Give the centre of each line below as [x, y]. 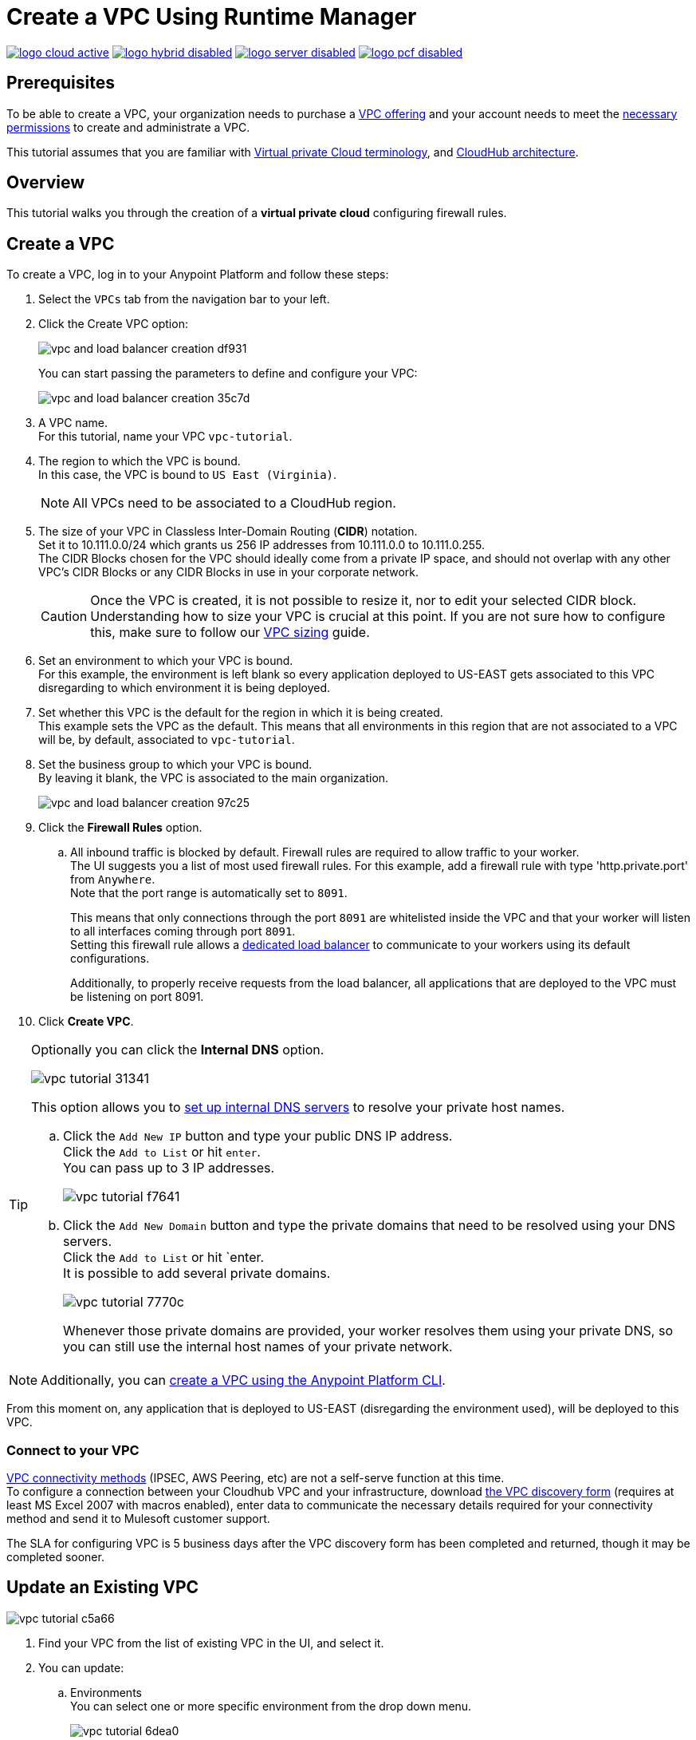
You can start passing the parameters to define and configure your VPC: [228, 374]
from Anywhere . [113, 880]
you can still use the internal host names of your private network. [258, 1347]
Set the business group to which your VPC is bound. [175, 765]
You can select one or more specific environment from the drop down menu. [271, 1706]
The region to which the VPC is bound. [140, 461]
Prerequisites [61, 83]
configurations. [110, 959]
